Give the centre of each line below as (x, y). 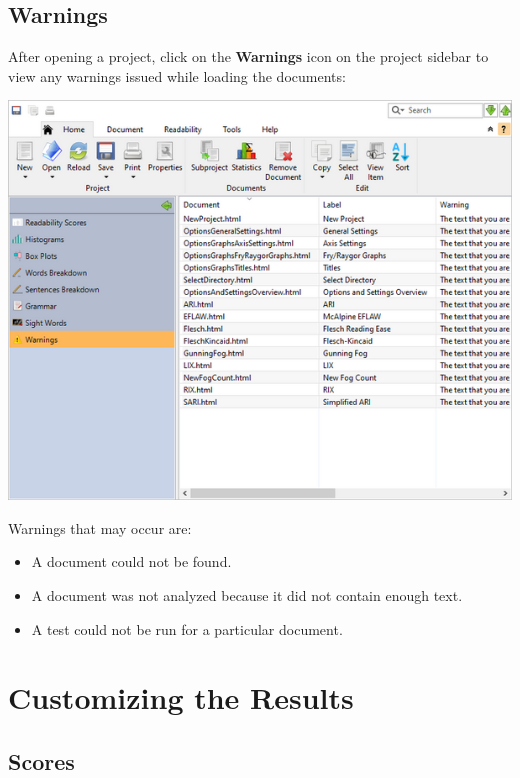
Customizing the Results (181, 697)
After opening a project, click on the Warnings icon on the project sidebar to (248, 56)
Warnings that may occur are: (100, 527)
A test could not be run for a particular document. (187, 628)
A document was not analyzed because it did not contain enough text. (247, 595)
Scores (41, 760)
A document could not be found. (131, 561)
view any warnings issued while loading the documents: (177, 75)
